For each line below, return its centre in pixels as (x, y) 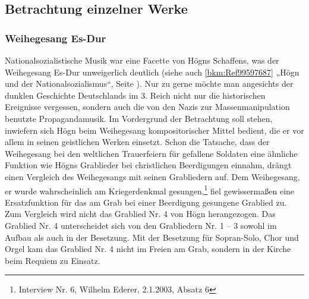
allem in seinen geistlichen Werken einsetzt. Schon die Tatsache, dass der (137, 142)
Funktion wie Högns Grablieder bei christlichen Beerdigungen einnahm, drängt (148, 165)
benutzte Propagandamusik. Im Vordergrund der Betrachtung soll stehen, (139, 118)
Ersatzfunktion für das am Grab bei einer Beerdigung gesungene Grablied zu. (146, 202)
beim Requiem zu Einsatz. (53, 260)
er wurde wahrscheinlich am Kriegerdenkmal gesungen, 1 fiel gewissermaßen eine (150, 190)
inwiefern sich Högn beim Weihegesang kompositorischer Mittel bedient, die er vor (154, 130)
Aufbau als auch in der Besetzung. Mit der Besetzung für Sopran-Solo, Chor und (152, 237)
